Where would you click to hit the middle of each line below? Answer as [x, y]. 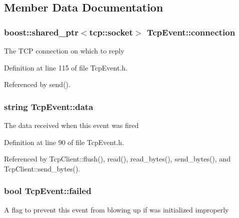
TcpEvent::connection [191, 32]
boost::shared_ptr [41, 32]
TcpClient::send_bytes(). [42, 168]
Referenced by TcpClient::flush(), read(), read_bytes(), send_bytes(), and [117, 159]
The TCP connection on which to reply [64, 50]
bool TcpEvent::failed [48, 191]
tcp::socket [111, 32]
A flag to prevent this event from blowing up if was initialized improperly [116, 209]
